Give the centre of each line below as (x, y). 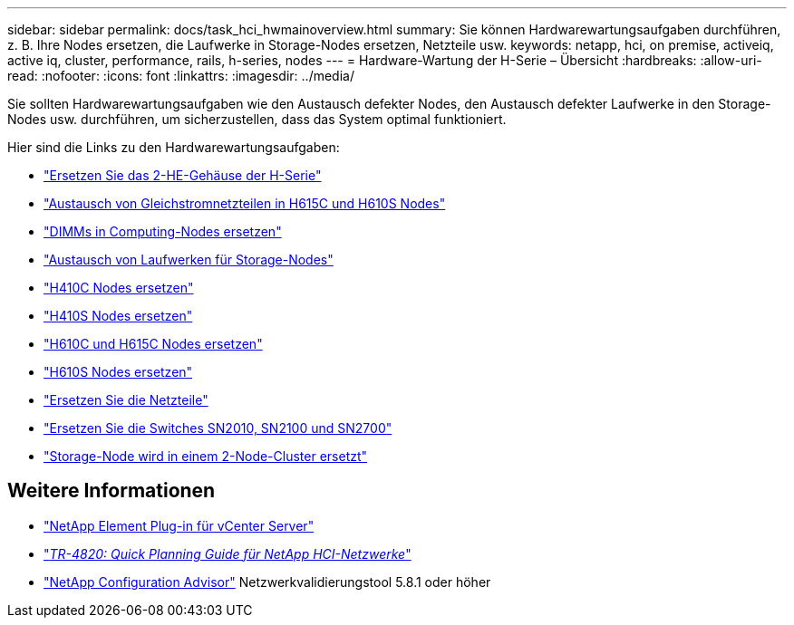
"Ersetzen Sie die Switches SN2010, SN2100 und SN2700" (218, 428)
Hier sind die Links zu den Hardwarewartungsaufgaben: (174, 147)
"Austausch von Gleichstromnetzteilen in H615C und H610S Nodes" (245, 203)
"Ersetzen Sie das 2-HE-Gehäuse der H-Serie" (183, 175)
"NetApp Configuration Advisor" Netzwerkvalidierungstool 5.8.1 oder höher (267, 582)
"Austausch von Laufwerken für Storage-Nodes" (189, 260)
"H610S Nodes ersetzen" (118, 372)
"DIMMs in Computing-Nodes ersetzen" (163, 231)
